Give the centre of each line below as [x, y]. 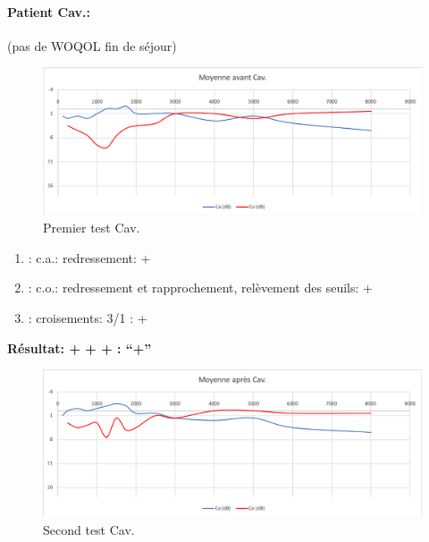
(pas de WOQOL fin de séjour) [92, 45]
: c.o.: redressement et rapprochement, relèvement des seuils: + [200, 288]
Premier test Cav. [92, 228]
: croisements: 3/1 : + [88, 317]
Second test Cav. [89, 529]
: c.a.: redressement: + [89, 257]
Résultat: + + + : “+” [80, 347]
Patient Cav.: [49, 11]
